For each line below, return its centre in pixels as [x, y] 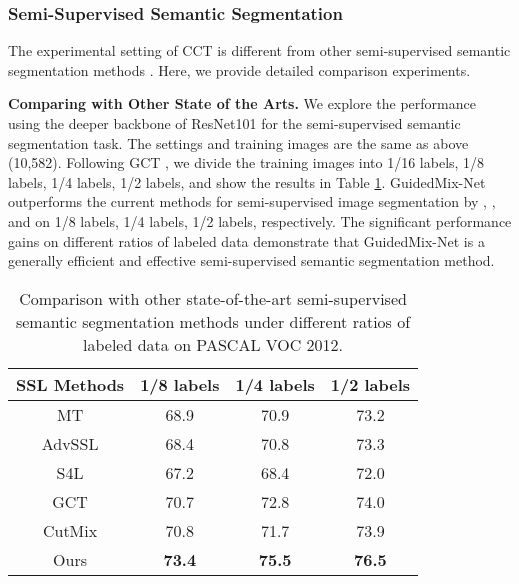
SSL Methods [70, 384]
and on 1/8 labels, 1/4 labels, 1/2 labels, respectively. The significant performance [260, 220]
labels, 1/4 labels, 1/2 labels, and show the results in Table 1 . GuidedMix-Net [247, 181]
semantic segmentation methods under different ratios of [213, 321]
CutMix [70, 530]
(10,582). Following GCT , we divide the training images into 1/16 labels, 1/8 [246, 162]
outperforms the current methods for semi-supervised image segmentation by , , [252, 201]
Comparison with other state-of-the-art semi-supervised [213, 298]
